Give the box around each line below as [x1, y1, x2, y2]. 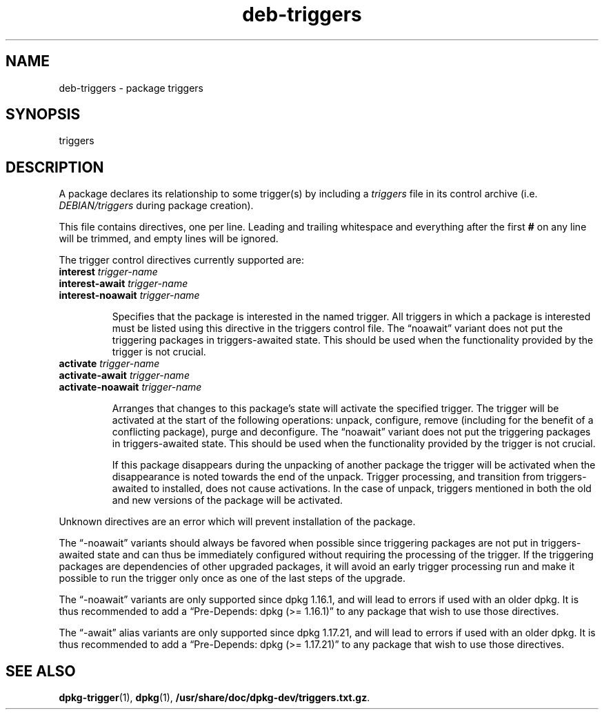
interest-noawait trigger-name [59, 289, 200, 302]
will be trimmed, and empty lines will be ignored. [59, 233, 279, 245]
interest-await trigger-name [59, 277, 188, 290]
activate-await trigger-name [59, 369, 190, 382]
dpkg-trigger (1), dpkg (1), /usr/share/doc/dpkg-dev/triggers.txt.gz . [59, 692, 370, 704]
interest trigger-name [59, 266, 158, 278]
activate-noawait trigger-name [59, 381, 202, 393]
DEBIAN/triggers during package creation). [59, 199, 254, 212]
